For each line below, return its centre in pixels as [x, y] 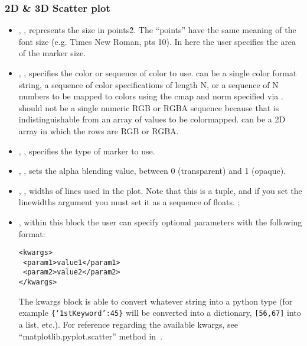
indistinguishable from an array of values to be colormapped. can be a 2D [152, 119]
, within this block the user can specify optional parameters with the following [160, 221]
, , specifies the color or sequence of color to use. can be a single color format [158, 73]
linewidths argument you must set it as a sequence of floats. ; [129, 202]
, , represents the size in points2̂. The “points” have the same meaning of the [157, 30]
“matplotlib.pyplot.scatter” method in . [91, 336]
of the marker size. [52, 53]
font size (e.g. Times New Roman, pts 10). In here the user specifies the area [157, 41]
